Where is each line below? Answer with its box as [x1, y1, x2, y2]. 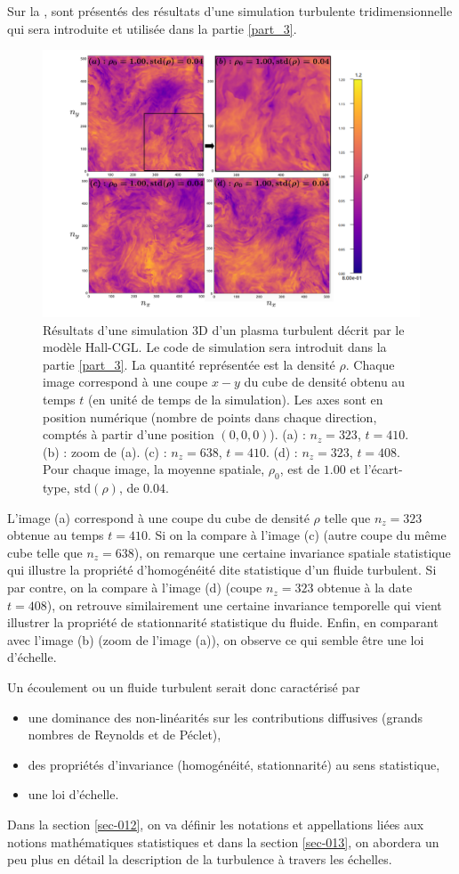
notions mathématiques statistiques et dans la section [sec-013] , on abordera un [7, 832, 439, 851]
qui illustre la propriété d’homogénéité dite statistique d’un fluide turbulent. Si [7, 560, 437, 579]
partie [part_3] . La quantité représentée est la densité [43, 355, 335, 373]
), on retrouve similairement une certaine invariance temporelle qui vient [46, 595, 442, 614]
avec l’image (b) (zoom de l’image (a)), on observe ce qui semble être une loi [7, 630, 424, 649]
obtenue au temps [7, 526, 104, 544]
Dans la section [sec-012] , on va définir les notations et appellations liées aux [7, 815, 424, 834]
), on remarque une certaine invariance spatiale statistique [133, 543, 451, 561]
